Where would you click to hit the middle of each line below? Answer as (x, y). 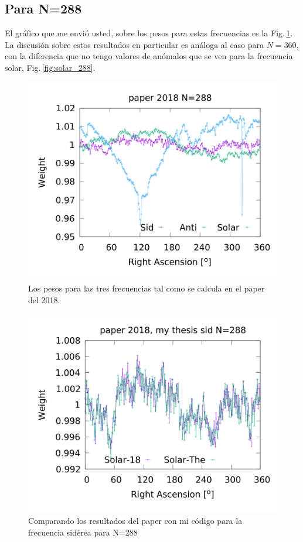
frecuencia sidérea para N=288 (83, 532)
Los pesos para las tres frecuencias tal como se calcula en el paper (147, 288)
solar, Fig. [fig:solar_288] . (50, 67)
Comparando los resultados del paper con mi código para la (135, 521)
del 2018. (44, 299)
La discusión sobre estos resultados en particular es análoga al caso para (135, 44)
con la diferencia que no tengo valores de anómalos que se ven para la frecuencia (149, 56)
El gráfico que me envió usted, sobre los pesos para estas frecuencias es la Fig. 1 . (149, 33)
